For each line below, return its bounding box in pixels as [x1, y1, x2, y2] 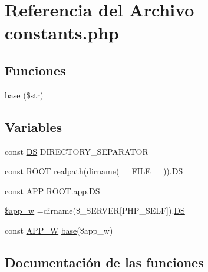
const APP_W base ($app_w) [5, 224, 113, 236]
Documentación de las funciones [5, 253, 204, 271]
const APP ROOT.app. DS [5, 184, 100, 197]
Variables [5, 117, 62, 135]
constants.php [5, 21, 120, 45]
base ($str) [5, 88, 44, 101]
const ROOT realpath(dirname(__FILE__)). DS [5, 165, 183, 177]
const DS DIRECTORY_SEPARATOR [5, 145, 148, 157]
